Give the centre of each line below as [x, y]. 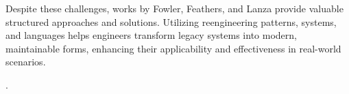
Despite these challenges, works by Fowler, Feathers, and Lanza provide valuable [174, 8]
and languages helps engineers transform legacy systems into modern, [151, 35]
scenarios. [26, 62]
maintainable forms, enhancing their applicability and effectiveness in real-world [173, 48]
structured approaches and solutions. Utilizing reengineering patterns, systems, [171, 21]
